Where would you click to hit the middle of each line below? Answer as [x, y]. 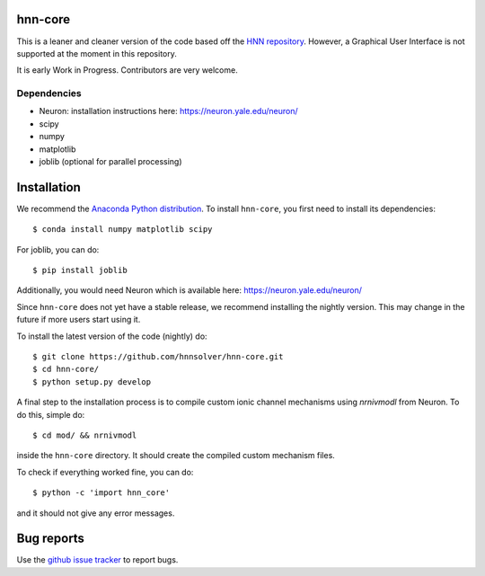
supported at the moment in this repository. [97, 53]
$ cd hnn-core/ [66, 369]
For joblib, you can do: [58, 249]
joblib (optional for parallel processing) [111, 161]
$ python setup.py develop [92, 381]
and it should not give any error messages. [96, 513]
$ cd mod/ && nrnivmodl [85, 435]
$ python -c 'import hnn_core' [101, 493]
